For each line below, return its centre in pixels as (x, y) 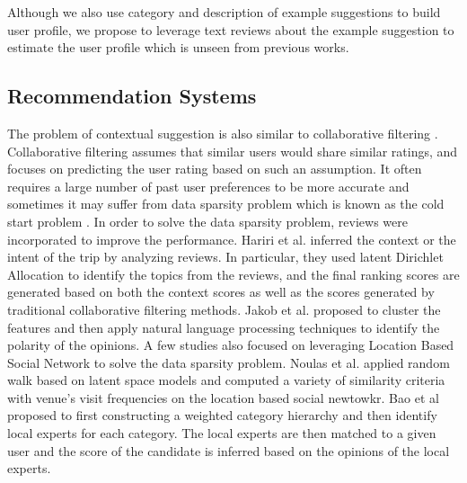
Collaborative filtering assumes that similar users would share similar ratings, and (233, 151)
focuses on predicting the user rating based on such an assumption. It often (215, 169)
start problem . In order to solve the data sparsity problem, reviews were (207, 221)
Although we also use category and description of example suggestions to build (224, 12)
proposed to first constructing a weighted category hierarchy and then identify (222, 415)
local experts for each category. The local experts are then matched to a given (222, 433)
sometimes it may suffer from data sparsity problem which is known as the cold (226, 204)
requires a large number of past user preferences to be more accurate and (208, 186)
